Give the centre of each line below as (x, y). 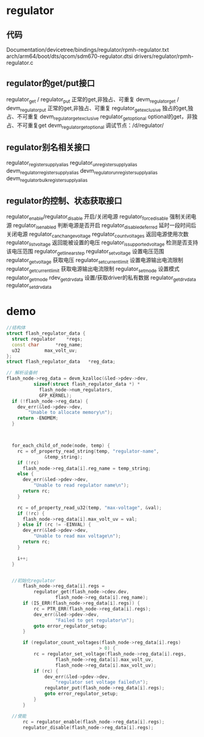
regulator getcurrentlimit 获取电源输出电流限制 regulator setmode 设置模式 (93, 269)
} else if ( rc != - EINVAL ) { (54, 525)
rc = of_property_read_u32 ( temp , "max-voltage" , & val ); (90, 507)
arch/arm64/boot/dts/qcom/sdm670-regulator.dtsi (69, 56)
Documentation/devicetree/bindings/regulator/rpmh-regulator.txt (88, 50)
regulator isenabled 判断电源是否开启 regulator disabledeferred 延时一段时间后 (105, 226)
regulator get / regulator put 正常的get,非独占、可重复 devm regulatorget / (93, 100)
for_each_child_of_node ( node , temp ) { (61, 446)
